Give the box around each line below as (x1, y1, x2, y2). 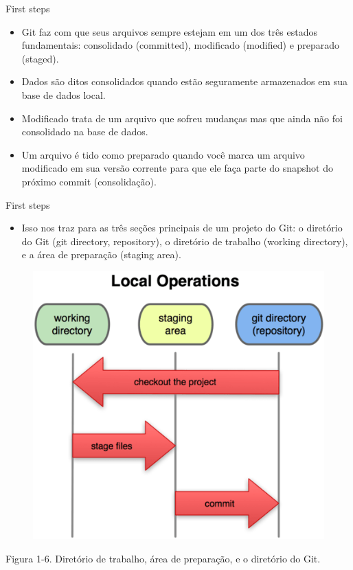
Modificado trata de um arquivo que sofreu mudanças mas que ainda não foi (21, 111, 343, 125)
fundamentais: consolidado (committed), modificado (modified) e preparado (21, 38, 340, 52)
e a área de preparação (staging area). (21, 247, 181, 262)
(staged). (21, 51, 59, 65)
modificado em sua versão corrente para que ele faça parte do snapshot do (21, 161, 333, 175)
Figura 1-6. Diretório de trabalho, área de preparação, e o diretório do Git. (5, 551, 321, 565)
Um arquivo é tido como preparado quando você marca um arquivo (21, 147, 305, 161)
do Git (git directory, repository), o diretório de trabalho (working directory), (21, 233, 348, 248)
